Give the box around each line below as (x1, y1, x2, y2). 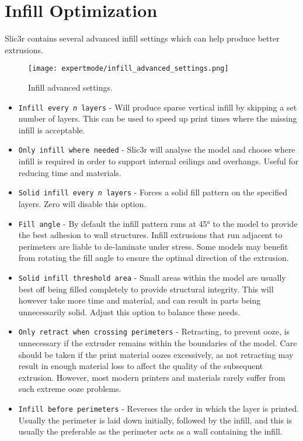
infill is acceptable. (18, 123, 85, 136)
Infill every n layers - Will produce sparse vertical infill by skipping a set (18, 101, 297, 113)
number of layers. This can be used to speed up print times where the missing (18, 112, 297, 125)
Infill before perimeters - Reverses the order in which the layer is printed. (18, 402, 299, 414)
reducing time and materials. (18, 166, 121, 178)
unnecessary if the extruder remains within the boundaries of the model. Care (18, 337, 297, 349)
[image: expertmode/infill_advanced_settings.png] (28, 64, 229, 73)
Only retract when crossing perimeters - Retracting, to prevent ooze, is (18, 325, 290, 337)
